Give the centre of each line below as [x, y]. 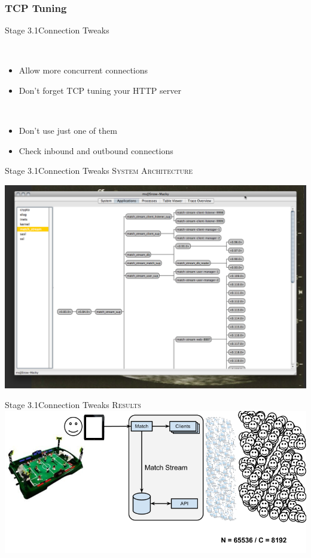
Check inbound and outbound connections [96, 150]
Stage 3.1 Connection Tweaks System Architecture [99, 171]
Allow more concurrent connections [83, 70]
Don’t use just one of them [68, 131]
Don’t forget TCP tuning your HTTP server [100, 90]
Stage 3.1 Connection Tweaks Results [73, 405]
